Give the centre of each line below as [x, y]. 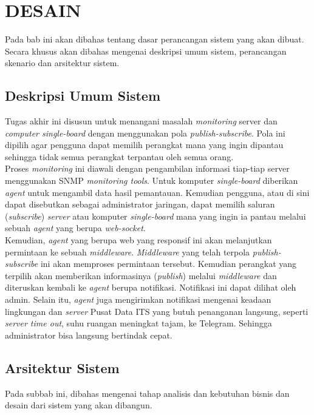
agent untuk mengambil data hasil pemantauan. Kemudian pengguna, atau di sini [157, 192]
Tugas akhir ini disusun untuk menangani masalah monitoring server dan [141, 121]
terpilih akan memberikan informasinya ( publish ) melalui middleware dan [141, 275]
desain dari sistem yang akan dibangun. [79, 405]
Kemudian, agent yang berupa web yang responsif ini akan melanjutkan [138, 240]
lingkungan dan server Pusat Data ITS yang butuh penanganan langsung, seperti [157, 311]
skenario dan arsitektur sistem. [62, 63]
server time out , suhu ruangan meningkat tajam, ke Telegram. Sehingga [138, 323]
